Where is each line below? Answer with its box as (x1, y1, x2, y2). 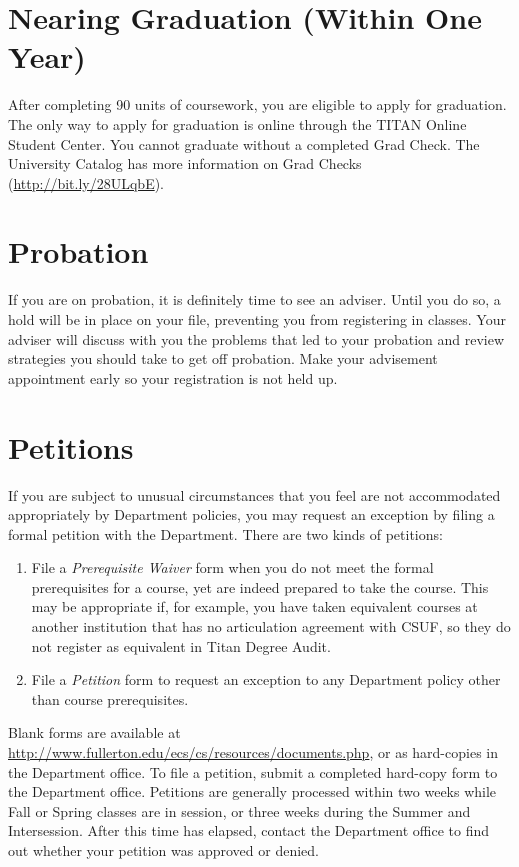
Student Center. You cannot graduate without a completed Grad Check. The (8, 133, 480, 154)
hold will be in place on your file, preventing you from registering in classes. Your (8, 309, 506, 329)
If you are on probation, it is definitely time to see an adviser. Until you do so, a (8, 289, 501, 310)
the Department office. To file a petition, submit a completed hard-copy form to (8, 761, 498, 782)
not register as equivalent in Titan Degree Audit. (31, 635, 331, 656)
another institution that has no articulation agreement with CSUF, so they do (31, 616, 511, 637)
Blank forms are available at (8, 722, 181, 743)
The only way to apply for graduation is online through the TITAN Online (8, 113, 467, 134)
